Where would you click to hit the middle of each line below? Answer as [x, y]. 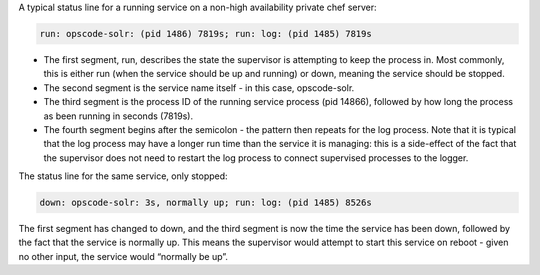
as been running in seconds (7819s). [118, 116]
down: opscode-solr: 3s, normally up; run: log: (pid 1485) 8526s [205, 203]
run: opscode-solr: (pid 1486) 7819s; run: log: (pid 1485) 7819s [205, 33]
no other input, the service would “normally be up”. [123, 256]
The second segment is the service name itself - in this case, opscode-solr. [199, 87]
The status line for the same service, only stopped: [123, 176]
